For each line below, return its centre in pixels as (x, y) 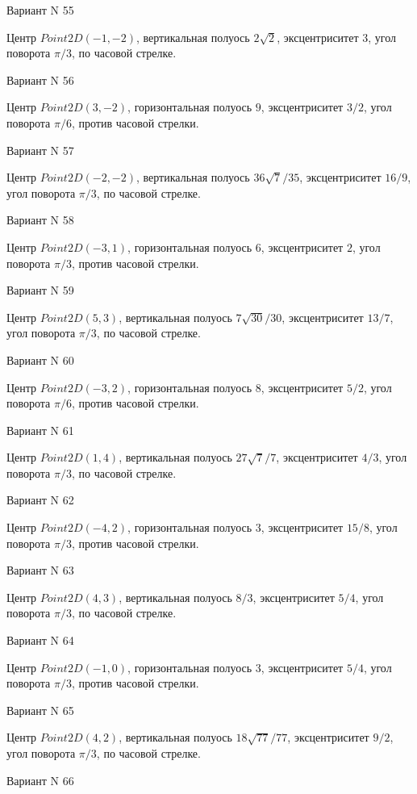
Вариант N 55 (40, 10)
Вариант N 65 (40, 710)
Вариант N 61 (40, 430)
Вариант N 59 (40, 290)
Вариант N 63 (40, 570)
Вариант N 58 (40, 220)
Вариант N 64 (40, 640)
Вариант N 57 (40, 150)
